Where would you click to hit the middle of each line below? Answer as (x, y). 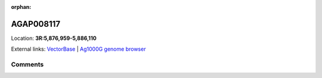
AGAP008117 (36, 24)
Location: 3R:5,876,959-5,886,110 (54, 38)
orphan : (21, 7)
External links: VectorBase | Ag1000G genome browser (78, 49)
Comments (27, 64)
